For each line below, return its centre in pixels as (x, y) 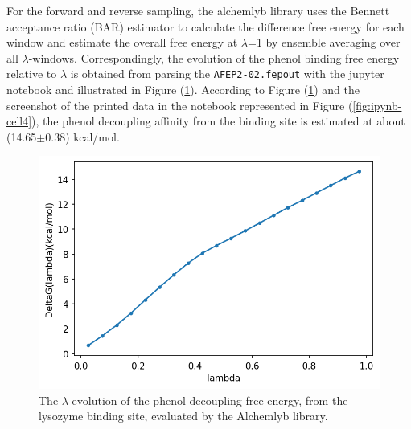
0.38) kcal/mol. (82, 136)
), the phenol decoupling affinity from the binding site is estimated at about (218, 121)
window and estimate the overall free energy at (122, 42)
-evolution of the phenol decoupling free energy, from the (208, 400)
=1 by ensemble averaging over (324, 42)
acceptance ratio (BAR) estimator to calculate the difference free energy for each (205, 26)
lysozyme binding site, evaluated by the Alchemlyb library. (183, 416)
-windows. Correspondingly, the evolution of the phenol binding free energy (214, 57)
